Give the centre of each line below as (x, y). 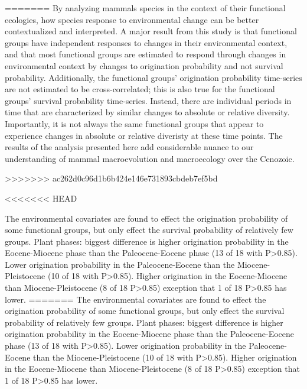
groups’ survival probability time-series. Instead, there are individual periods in (148, 100)
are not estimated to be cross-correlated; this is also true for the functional (140, 89)
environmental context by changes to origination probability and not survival (144, 65)
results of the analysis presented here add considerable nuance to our (129, 147)
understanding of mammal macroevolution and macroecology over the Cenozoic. (150, 158)
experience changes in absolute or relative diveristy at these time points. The (144, 135)
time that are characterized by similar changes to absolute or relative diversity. (147, 112)
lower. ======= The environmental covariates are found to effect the (135, 299)
